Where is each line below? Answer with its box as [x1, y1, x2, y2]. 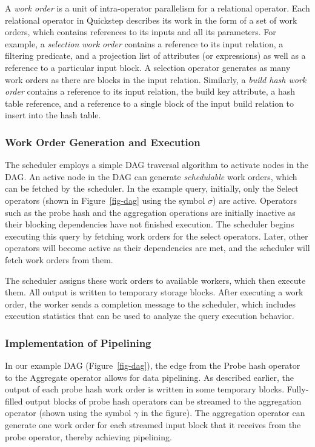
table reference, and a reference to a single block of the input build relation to [5, 96, 294, 109]
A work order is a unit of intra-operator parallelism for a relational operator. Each [5, 2, 310, 14]
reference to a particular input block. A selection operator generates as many [5, 61, 291, 73]
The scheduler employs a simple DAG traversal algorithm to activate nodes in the [5, 158, 308, 171]
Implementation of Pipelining [5, 335, 151, 350]
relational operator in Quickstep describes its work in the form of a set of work [5, 13, 297, 26]
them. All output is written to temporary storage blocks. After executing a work [5, 286, 303, 298]
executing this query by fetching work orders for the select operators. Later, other [5, 229, 308, 242]
